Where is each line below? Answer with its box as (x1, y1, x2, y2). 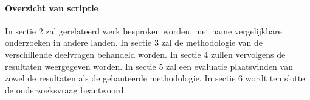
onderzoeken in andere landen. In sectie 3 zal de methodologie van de (5, 36, 263, 49)
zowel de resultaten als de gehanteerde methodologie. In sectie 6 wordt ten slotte (5, 72, 305, 84)
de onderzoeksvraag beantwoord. (5, 83, 126, 96)
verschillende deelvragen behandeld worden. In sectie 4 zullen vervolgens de (5, 48, 286, 60)
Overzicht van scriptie (5, 1, 98, 14)
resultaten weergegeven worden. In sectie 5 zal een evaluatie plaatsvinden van (5, 60, 293, 72)
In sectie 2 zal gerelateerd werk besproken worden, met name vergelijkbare (5, 24, 282, 37)
